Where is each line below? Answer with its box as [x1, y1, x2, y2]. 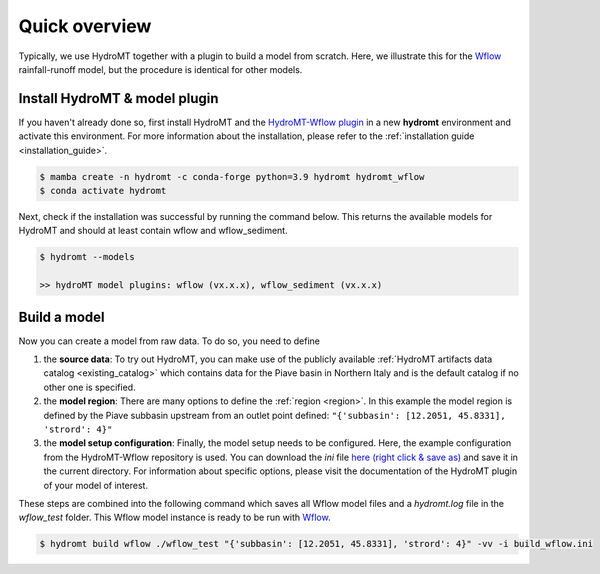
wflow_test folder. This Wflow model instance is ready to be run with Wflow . [18, 511, 331, 524]
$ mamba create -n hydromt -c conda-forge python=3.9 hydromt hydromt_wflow [39, 171, 425, 182]
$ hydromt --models [39, 251, 135, 263]
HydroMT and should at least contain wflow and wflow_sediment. [18, 225, 289, 237]
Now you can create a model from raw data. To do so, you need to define [18, 335, 320, 347]
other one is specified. [43, 381, 136, 393]
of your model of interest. [43, 479, 149, 491]
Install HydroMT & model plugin [18, 90, 219, 107]
